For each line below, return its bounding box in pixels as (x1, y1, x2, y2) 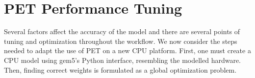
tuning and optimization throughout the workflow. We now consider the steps (4, 36, 237, 46)
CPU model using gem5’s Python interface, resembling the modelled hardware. (4, 55, 241, 65)
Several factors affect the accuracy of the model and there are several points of (4, 26, 240, 37)
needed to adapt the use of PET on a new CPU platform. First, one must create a (4, 45, 251, 56)
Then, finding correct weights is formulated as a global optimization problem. (4, 64, 237, 75)
